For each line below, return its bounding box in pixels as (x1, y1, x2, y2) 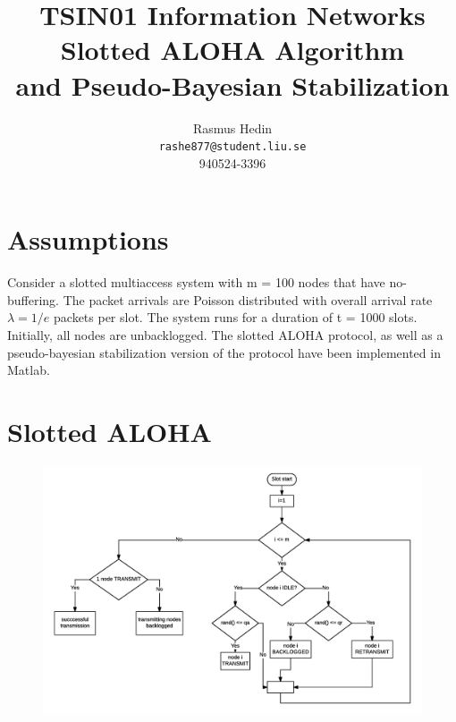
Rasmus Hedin (192, 118, 273, 137)
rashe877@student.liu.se (158, 140, 307, 154)
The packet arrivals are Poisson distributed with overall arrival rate (63, 290, 433, 309)
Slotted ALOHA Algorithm (60, 31, 405, 68)
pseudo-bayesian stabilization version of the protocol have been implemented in (7, 343, 441, 361)
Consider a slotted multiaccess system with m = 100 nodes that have (7, 273, 385, 292)
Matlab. (7, 361, 50, 379)
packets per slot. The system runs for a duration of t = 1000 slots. (54, 308, 418, 327)
